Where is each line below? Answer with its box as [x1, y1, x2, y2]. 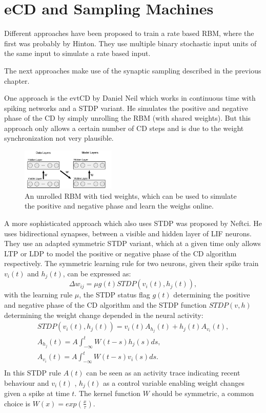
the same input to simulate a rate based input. [4, 48, 151, 59]
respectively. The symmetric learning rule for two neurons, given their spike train [4, 258, 259, 269]
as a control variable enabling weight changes [103, 377, 244, 388]
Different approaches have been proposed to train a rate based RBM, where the [4, 28, 254, 39]
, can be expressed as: [63, 268, 131, 278]
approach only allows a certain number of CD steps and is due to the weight [4, 122, 244, 133]
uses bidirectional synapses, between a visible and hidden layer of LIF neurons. [4, 228, 252, 238]
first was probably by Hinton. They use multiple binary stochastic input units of [4, 37, 257, 48]
